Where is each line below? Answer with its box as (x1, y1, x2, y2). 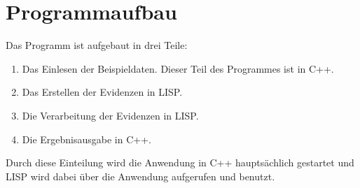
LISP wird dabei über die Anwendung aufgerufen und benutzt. (6, 168, 275, 183)
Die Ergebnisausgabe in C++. (22, 131, 151, 146)
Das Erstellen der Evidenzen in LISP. (22, 85, 183, 99)
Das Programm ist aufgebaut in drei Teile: (6, 38, 188, 52)
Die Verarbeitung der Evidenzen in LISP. (22, 108, 199, 122)
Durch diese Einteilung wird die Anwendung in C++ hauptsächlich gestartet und (6, 155, 354, 170)
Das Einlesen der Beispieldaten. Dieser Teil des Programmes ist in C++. (22, 61, 334, 75)
